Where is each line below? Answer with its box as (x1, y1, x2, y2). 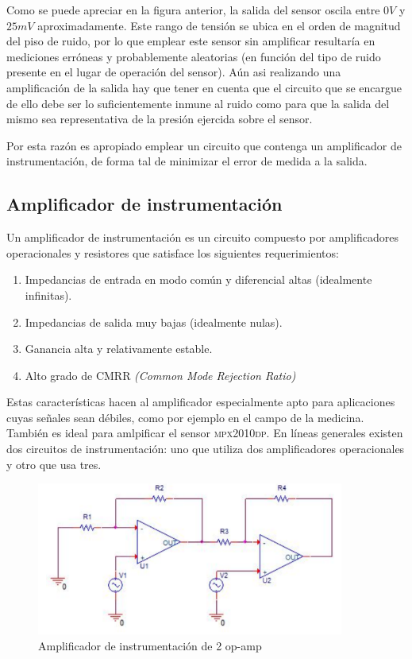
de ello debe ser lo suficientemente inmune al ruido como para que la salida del (6, 95, 390, 111)
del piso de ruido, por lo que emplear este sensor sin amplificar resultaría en (6, 33, 375, 49)
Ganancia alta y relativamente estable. (25, 340, 213, 357)
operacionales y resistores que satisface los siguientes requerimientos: (6, 244, 339, 261)
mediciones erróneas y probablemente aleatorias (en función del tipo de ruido (6, 48, 381, 64)
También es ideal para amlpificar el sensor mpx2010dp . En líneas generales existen (6, 424, 403, 441)
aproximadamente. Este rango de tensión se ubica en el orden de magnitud (37, 17, 401, 33)
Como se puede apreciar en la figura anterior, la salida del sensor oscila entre (6, 2, 380, 17)
